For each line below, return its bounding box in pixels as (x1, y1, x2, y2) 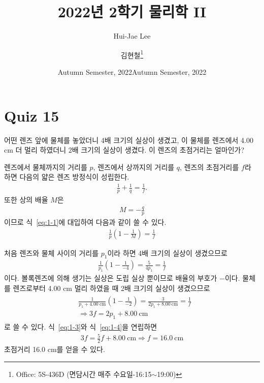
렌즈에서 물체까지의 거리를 (4, 161, 87, 172)
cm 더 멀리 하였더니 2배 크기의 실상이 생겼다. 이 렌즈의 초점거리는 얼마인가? (4, 144, 245, 155)
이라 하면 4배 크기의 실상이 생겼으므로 (107, 247, 227, 258)
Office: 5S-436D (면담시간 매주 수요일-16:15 (16, 368, 152, 379)
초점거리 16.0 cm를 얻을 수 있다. (4, 344, 105, 355)
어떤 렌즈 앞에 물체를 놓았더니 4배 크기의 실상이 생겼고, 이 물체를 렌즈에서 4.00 (4, 134, 254, 145)
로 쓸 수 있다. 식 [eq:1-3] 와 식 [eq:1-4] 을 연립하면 (4, 321, 157, 332)
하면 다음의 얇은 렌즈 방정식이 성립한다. (4, 171, 129, 182)
